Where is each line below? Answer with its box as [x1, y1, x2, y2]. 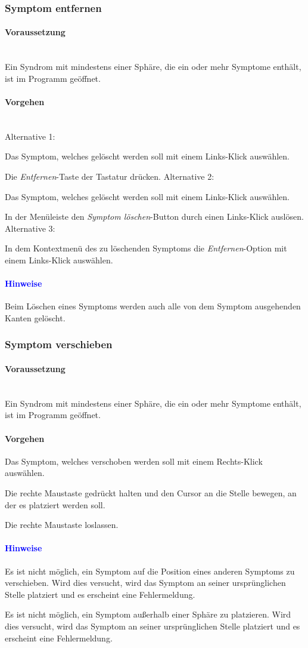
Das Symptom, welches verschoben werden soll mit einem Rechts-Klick [5, 454, 263, 467]
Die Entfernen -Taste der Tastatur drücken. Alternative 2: [5, 170, 214, 182]
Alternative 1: [5, 130, 55, 142]
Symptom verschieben [5, 337, 113, 352]
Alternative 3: [5, 222, 55, 234]
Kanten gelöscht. [5, 311, 66, 324]
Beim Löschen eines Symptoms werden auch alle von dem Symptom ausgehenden [5, 300, 301, 312]
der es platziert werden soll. [5, 498, 105, 511]
